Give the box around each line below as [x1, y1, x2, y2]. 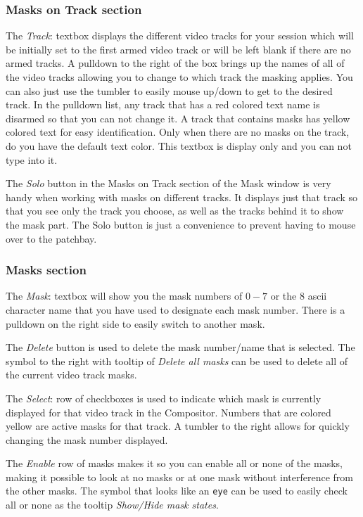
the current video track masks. [6, 367, 137, 382]
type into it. [6, 152, 58, 167]
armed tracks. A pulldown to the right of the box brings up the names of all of [6, 56, 345, 70]
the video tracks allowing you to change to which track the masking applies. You [6, 70, 353, 84]
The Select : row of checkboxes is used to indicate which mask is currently [6, 390, 321, 405]
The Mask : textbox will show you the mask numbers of [6, 288, 243, 303]
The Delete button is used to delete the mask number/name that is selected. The [6, 340, 355, 355]
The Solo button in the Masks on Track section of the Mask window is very [6, 176, 331, 191]
